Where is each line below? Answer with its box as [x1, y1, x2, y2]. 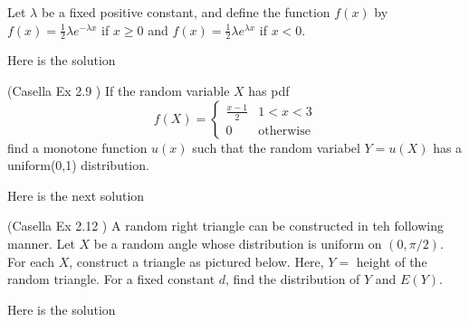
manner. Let [7, 233, 75, 252]
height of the [356, 251, 427, 270]
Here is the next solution [7, 185, 145, 204]
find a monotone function [7, 137, 148, 156]
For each [7, 251, 54, 270]
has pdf [248, 81, 290, 100]
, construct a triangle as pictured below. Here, [69, 251, 324, 270]
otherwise [258, 124, 311, 137]
